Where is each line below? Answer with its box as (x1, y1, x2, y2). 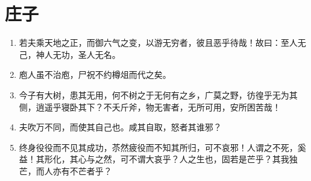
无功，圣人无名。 (52, 48, 121, 60)
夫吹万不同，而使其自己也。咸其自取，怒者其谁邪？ (19, 121, 222, 133)
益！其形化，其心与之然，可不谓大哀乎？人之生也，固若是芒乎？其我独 (19, 153, 298, 165)
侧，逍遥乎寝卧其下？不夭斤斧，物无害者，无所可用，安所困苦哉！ (19, 100, 281, 113)
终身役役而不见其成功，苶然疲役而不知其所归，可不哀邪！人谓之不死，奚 (19, 141, 306, 153)
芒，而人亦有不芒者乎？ (19, 164, 112, 177)
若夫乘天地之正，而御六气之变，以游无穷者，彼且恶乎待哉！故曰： (19, 36, 281, 49)
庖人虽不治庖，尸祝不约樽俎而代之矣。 (19, 68, 171, 81)
